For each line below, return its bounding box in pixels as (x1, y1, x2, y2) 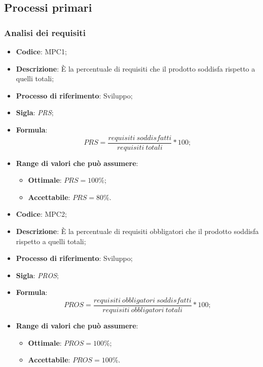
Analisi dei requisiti (4, 26, 86, 39)
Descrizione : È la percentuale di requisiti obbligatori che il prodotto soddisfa (16, 226, 259, 236)
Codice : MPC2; (16, 209, 67, 219)
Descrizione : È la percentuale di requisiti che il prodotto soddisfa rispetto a (16, 63, 255, 74)
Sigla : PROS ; (16, 270, 59, 280)
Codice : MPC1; (16, 46, 67, 56)
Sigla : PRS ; (16, 107, 54, 118)
